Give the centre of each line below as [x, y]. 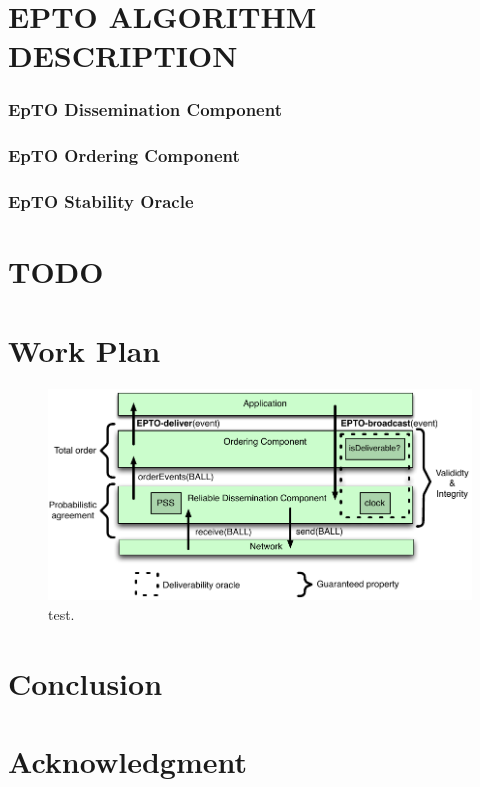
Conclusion [85, 682]
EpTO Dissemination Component [145, 109]
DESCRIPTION [123, 55]
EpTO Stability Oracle [101, 201]
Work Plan [84, 349]
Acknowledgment [127, 761]
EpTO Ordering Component [124, 155]
